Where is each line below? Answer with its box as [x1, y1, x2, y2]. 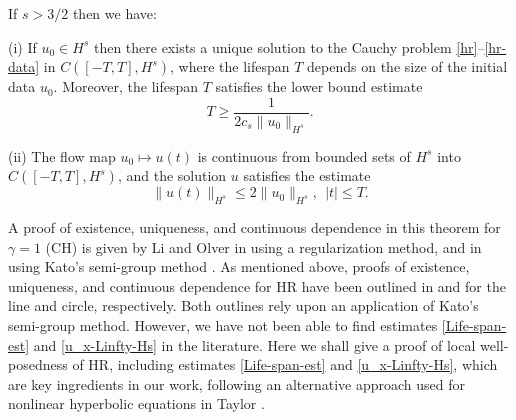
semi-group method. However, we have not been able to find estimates [8, 315, 438, 335]
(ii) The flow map [8, 145, 116, 166]
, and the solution [117, 165, 227, 186]
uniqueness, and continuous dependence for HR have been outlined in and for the [8, 275, 506, 296]
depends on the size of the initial [307, 56, 508, 77]
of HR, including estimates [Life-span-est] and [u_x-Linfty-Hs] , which [72, 354, 498, 375]
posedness [8, 354, 68, 375]
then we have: [72, 3, 157, 23]
